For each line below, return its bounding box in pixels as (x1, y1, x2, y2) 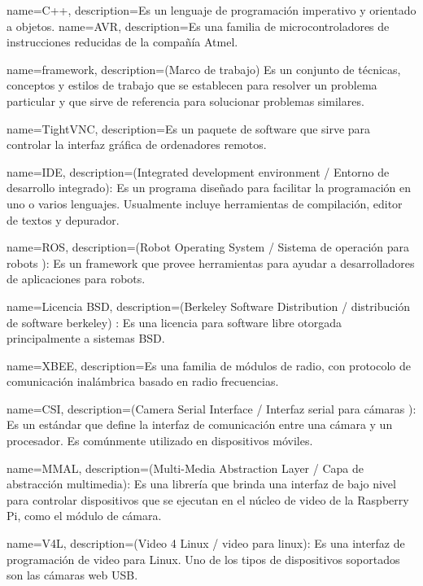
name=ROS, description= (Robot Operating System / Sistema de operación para (7, 238, 410, 256)
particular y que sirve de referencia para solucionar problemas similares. (7, 92, 364, 109)
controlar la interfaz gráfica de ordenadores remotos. (7, 136, 267, 153)
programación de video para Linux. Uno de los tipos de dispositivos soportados (7, 550, 400, 567)
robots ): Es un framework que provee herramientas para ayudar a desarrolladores (7, 254, 415, 271)
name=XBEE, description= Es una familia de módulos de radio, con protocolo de (7, 356, 412, 374)
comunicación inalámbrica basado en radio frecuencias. (7, 373, 279, 390)
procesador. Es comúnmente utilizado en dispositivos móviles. (7, 432, 313, 449)
